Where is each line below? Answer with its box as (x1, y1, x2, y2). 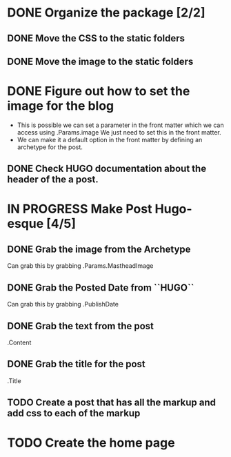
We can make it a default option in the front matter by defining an (17, 135, 203, 144)
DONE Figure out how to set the (7, 84, 190, 99)
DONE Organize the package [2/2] (7, 5, 205, 21)
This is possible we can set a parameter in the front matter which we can (17, 121, 224, 129)
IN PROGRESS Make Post (7, 202, 152, 217)
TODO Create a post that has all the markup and (7, 397, 216, 409)
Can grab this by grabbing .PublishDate (7, 300, 119, 309)
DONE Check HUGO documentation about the (7, 163, 207, 175)
